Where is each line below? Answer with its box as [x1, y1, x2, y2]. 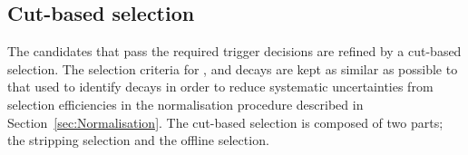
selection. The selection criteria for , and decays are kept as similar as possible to [7, 59, 458, 78]
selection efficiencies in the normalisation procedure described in [7, 94, 364, 113]
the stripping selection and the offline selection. [7, 131, 269, 150]
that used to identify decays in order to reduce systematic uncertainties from [7, 77, 434, 96]
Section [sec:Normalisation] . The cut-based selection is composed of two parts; [7, 112, 444, 131]
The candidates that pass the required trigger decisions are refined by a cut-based [7, 42, 462, 61]
